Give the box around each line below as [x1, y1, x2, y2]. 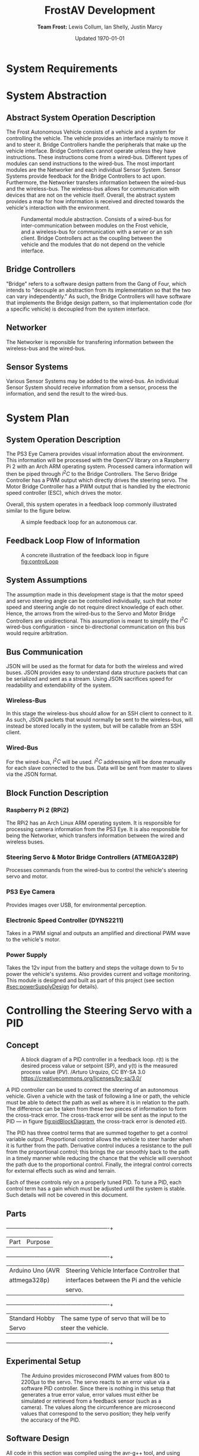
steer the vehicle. [60, 1324, 109, 1332]
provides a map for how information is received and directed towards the [6, 197, 185, 205]
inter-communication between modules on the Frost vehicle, [21, 222, 169, 229]
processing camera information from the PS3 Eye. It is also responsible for [6, 826, 188, 833]
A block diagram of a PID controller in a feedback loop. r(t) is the [21, 1056, 179, 1063]
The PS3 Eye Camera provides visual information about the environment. [6, 450, 184, 457]
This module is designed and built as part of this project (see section [6, 977, 174, 984]
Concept [6, 1040, 39, 1050]
